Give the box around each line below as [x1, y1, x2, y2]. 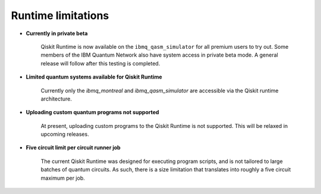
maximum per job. [40, 174, 86, 182]
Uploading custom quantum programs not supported [26, 109, 159, 116]
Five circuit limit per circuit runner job [26, 144, 121, 151]
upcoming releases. [40, 131, 89, 138]
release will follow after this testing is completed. [40, 60, 160, 67]
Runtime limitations [11, 9, 109, 22]
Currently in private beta [26, 30, 88, 37]
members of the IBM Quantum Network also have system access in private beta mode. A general [40, 51, 279, 59]
